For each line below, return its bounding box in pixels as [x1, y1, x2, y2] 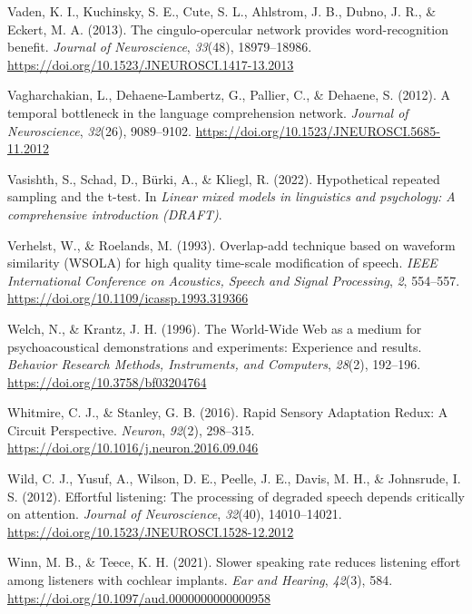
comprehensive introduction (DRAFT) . [7, 204, 222, 223]
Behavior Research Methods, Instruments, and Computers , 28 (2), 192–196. [7, 355, 421, 374]
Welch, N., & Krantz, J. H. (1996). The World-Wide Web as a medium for [7, 318, 422, 337]
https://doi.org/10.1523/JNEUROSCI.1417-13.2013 [7, 54, 294, 73]
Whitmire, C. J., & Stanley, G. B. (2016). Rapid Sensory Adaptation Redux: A [7, 403, 448, 422]
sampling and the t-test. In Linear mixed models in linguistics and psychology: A [7, 187, 456, 206]
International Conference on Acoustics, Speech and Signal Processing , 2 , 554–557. [7, 270, 460, 289]
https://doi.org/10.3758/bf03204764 [7, 372, 207, 391]
